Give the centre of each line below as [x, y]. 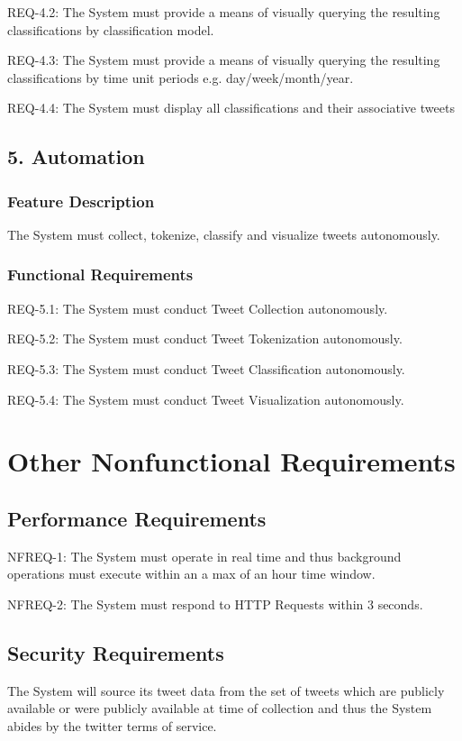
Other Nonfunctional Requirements [231, 461]
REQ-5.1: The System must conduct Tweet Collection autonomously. [198, 308]
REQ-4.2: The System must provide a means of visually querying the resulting [224, 12]
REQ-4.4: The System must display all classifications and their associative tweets [231, 108]
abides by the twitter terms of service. [112, 725]
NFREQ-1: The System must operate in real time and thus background [204, 556]
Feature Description [81, 201]
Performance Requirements [137, 518]
